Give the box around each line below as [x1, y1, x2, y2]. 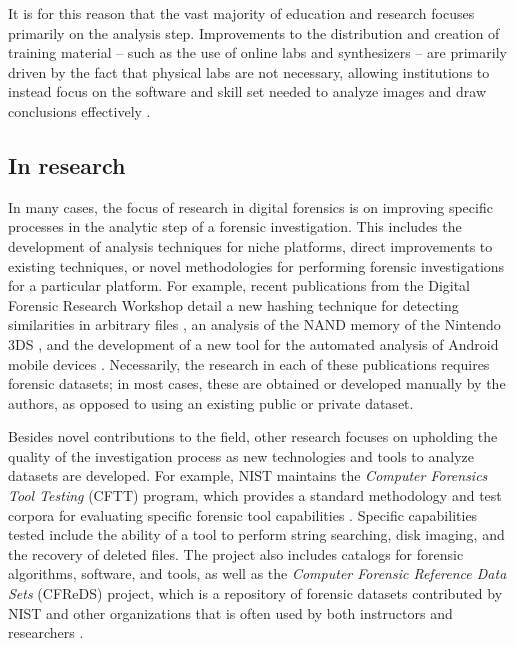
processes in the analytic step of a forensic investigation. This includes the [8, 216, 462, 237]
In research [8, 149, 126, 180]
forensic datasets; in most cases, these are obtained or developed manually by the [8, 373, 506, 394]
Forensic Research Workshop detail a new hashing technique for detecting [8, 294, 459, 315]
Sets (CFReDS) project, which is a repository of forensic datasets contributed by [8, 583, 503, 604]
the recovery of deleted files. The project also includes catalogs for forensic [8, 543, 464, 564]
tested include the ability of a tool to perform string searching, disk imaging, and [8, 524, 505, 545]
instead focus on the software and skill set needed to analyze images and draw [8, 81, 487, 102]
